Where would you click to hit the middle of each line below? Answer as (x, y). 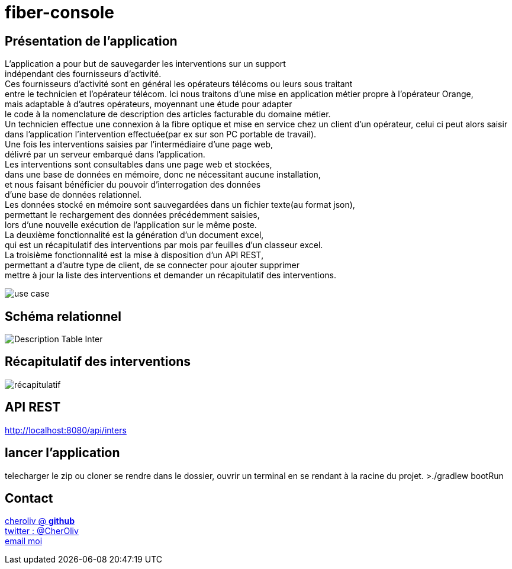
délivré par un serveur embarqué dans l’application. (105, 155)
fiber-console (59, 12)
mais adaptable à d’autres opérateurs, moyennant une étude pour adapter (149, 104)
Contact (29, 498)
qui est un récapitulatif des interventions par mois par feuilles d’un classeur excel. (164, 245)
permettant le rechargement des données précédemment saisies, (132, 215)
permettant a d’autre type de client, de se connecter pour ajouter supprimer (152, 265)
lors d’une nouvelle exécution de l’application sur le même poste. (131, 225)
